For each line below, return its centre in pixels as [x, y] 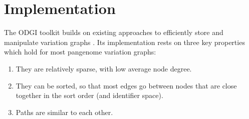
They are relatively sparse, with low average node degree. [104, 68]
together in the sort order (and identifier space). [89, 95]
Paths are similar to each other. [64, 112]
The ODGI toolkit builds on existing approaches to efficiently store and [114, 32]
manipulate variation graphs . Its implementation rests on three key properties [124, 42]
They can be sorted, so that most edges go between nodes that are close [126, 85]
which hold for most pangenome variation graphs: [80, 52]
